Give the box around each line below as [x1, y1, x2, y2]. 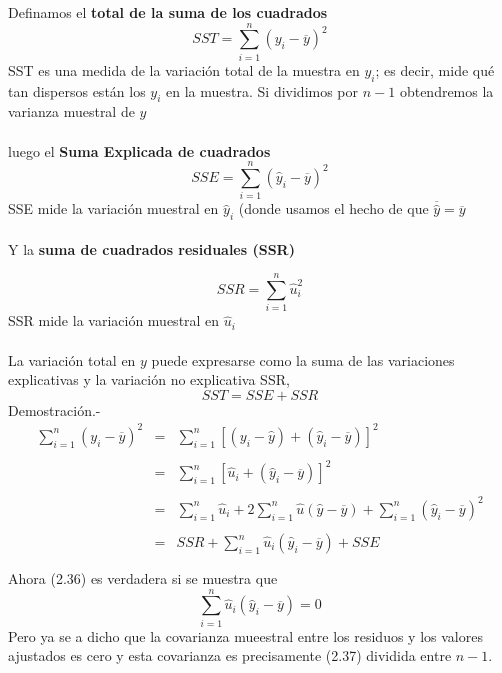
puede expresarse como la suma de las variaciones [151, 349, 455, 370]
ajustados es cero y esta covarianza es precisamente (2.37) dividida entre [8, 645, 452, 666]
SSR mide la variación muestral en [8, 310, 220, 331]
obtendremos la [399, 80, 494, 101]
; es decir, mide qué [375, 59, 495, 80]
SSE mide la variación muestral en [8, 198, 219, 219]
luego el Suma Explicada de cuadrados [8, 140, 271, 161]
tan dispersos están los [8, 80, 146, 101]
